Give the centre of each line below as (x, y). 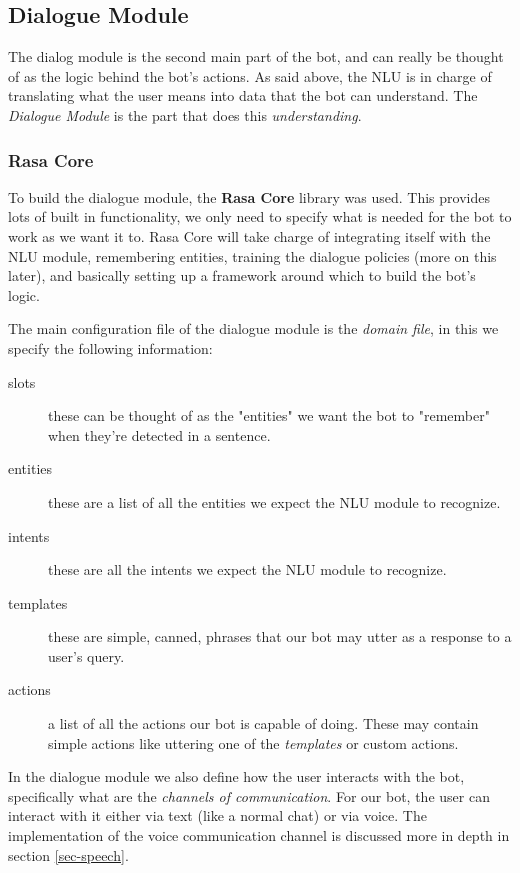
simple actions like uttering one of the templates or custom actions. (253, 742)
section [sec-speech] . (68, 854)
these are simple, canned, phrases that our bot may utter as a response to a (280, 636)
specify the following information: (110, 347)
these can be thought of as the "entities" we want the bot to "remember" (269, 415)
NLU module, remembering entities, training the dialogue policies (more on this (252, 255)
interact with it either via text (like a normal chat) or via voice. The (217, 815)
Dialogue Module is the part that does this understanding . (185, 114)
